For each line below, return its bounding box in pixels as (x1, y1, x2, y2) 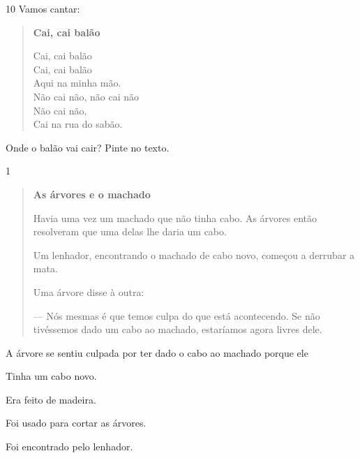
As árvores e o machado (33, 186, 151, 201)
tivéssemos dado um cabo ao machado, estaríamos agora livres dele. (33, 322, 322, 337)
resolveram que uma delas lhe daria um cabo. (33, 224, 227, 239)
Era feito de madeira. (6, 392, 96, 406)
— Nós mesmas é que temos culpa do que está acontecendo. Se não (33, 308, 320, 323)
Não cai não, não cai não (33, 89, 140, 103)
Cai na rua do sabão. (33, 117, 123, 131)
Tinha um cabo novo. (6, 369, 97, 383)
